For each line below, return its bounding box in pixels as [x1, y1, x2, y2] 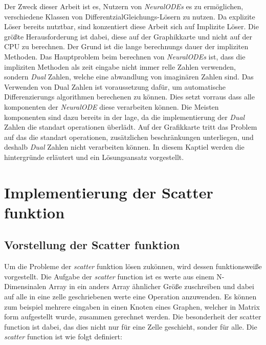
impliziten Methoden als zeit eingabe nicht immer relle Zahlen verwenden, [4, 61, 236, 72]
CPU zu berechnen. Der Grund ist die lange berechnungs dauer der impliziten [4, 41, 249, 52]
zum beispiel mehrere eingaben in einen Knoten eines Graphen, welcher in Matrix [4, 301, 260, 312]
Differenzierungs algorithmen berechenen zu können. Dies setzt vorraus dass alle [4, 91, 255, 102]
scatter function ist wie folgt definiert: [4, 331, 122, 342]
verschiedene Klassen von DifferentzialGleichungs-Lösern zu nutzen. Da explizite [4, 11, 255, 22]
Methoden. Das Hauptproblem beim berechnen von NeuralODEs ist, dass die [4, 51, 246, 62]
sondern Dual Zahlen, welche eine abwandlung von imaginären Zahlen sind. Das [4, 71, 254, 82]
